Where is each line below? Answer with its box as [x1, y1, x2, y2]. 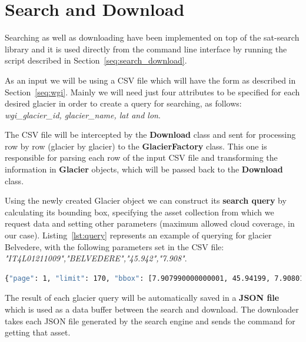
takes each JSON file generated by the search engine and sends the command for [5, 314, 295, 327]
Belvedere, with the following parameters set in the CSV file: [5, 240, 224, 253]
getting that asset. [5, 326, 71, 338]
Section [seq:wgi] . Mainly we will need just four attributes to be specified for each [5, 85, 300, 98]
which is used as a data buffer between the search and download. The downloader [5, 303, 299, 315]
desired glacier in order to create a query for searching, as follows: [5, 97, 242, 109]
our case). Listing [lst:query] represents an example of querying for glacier [5, 229, 272, 241]
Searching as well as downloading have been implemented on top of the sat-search [5, 31, 300, 44]
